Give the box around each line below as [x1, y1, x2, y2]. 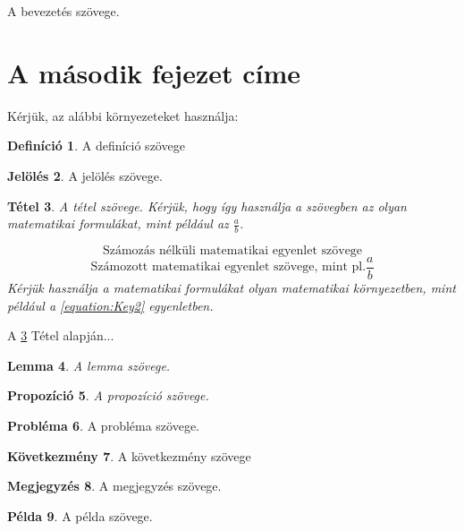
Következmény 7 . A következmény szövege [7, 446, 251, 465]
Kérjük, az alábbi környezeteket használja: [7, 106, 239, 124]
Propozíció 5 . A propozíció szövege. [7, 386, 209, 405]
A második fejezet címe [7, 54, 301, 90]
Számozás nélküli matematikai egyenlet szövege [102, 244, 363, 257]
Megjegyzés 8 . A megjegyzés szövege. [7, 476, 222, 495]
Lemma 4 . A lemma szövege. [7, 355, 171, 374]
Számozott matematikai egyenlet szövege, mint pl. [90, 261, 367, 274]
